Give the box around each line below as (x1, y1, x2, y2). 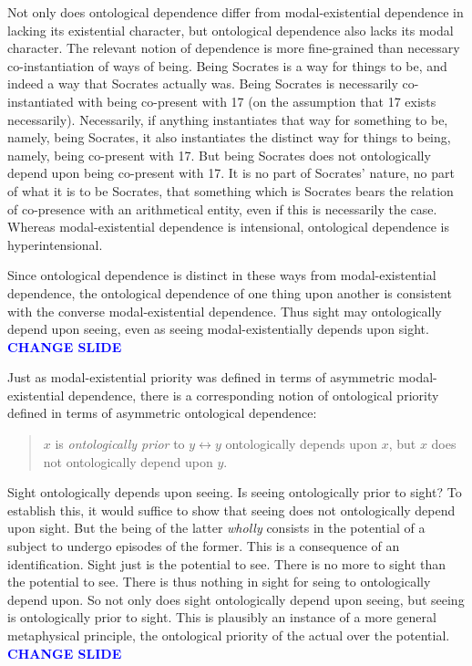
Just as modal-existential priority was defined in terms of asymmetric (7, 368, 395, 387)
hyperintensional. (7, 234, 103, 254)
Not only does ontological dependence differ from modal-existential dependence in (7, 3, 464, 21)
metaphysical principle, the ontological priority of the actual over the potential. (7, 626, 450, 644)
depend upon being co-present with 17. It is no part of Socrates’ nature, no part (7, 163, 455, 182)
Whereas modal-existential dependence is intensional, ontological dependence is (7, 217, 449, 236)
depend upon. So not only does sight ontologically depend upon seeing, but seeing (7, 589, 465, 609)
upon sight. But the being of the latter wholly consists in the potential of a (7, 518, 426, 537)
